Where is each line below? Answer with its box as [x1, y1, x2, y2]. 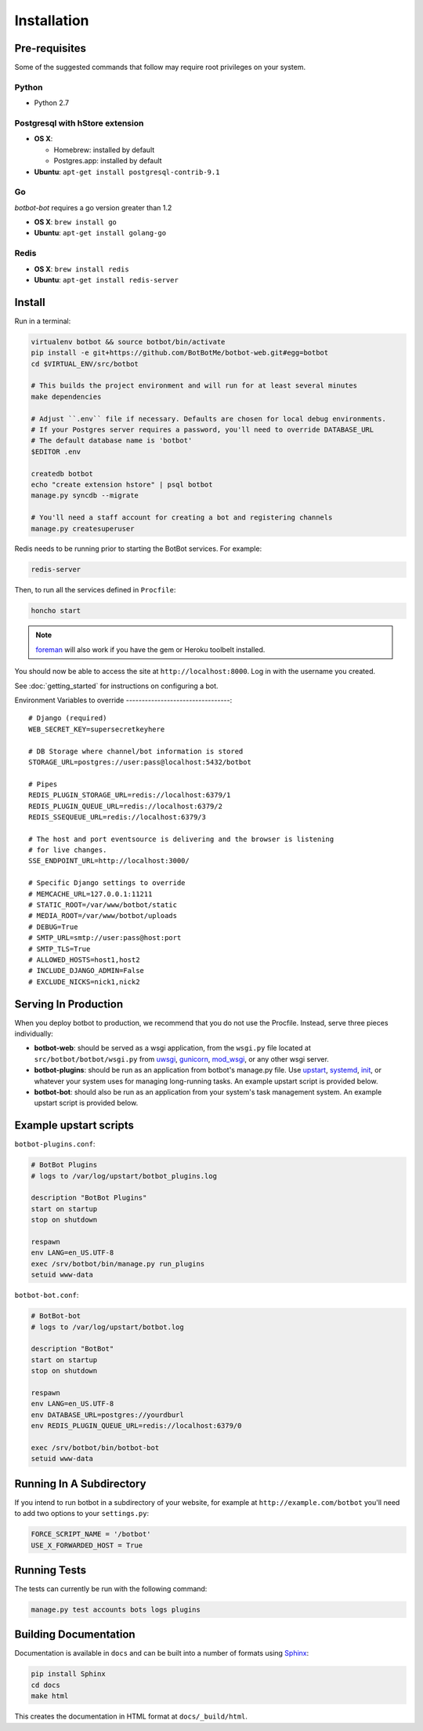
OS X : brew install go [34, 217, 117, 227]
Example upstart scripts [14, 1119, 135, 1132]
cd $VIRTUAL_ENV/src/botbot [31, 359, 139, 368]
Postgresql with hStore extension [14, 118, 144, 129]
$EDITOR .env [31, 447, 81, 456]
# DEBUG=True [28, 922, 78, 931]
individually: [14, 1029, 54, 1039]
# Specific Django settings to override [28, 879, 186, 887]
